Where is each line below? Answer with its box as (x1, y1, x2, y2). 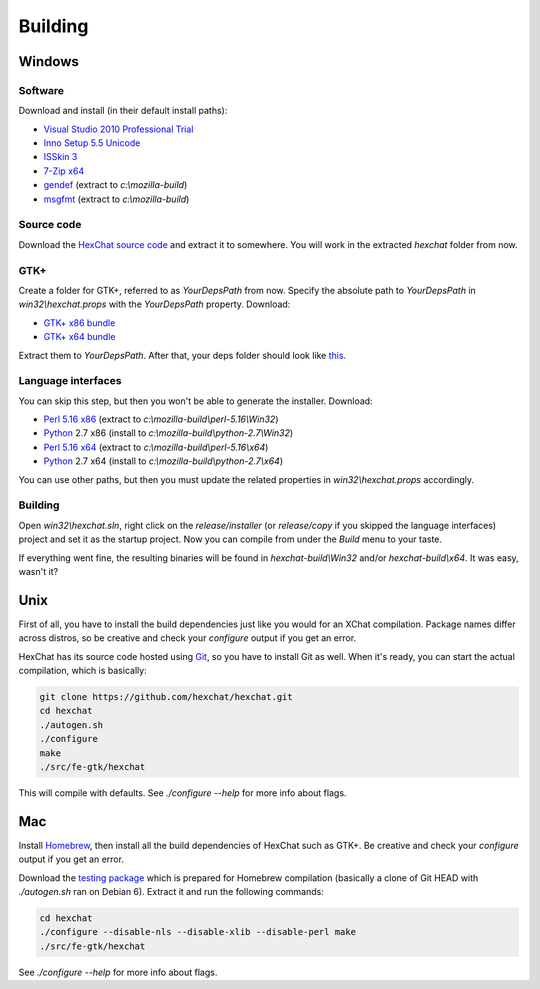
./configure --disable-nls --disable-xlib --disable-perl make (39, 926, 357, 938)
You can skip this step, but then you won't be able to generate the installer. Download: (18, 395, 374, 407)
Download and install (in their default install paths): (18, 105, 228, 117)
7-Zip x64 (43, 165, 85, 177)
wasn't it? (18, 565, 59, 577)
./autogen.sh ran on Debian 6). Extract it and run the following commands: (18, 885, 324, 897)
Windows (18, 53, 79, 70)
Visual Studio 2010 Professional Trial (43, 123, 194, 135)
